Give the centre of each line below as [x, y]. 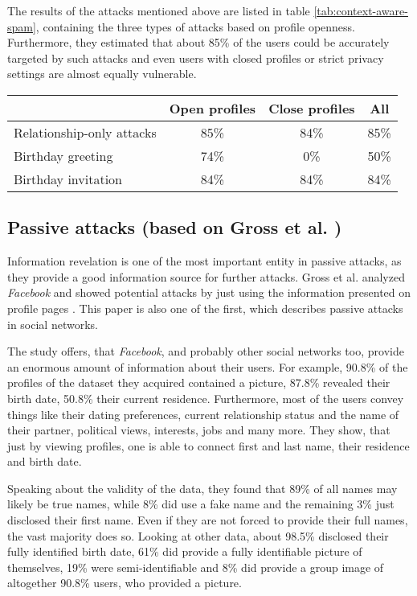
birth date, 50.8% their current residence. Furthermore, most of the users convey [206, 398]
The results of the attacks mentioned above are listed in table [159, 10]
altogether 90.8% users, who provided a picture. [125, 583]
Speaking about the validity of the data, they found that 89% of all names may [202, 488]
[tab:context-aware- [361, 10]
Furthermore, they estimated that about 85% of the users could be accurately [198, 42]
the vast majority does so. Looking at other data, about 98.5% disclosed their [198, 535]
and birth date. [45, 461]
